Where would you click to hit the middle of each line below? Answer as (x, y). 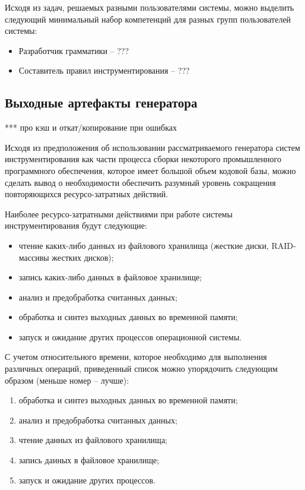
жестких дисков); (83, 257)
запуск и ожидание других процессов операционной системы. (130, 336)
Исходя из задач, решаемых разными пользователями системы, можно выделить (150, 7)
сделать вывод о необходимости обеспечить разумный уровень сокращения (140, 182)
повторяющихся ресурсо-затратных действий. (87, 194)
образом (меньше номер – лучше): (67, 380)
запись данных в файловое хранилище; (89, 460)
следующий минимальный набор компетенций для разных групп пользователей (148, 19)
